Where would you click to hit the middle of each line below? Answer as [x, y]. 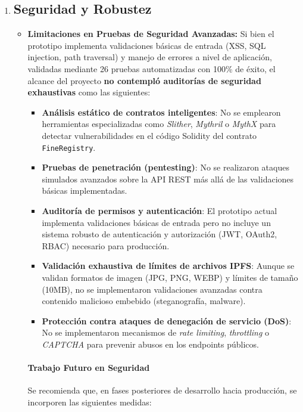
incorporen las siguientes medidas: [90, 402]
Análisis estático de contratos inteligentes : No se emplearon [161, 112]
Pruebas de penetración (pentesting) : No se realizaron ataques [165, 167]
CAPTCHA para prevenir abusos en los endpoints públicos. [150, 344]
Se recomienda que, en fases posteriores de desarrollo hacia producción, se [162, 390]
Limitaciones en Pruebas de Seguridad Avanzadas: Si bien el [151, 34]
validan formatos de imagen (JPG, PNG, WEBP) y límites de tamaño [170, 277]
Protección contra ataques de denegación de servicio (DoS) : [167, 320]
